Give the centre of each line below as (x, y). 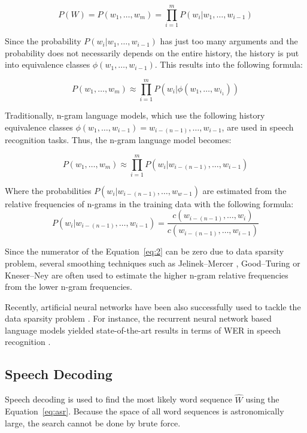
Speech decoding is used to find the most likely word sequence (118, 399)
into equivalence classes (48, 64)
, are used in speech (258, 127)
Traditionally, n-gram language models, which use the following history (135, 115)
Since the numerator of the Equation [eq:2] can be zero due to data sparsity (145, 251)
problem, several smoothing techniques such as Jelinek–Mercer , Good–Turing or (153, 263)
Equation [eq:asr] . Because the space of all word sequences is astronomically (145, 411)
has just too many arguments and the (229, 41)
